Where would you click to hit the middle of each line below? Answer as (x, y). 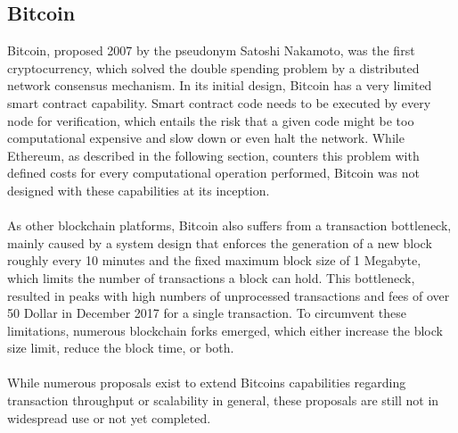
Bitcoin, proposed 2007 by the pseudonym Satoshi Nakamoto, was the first (211, 50)
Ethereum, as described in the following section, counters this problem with (213, 155)
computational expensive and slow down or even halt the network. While (206, 138)
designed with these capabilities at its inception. (139, 190)
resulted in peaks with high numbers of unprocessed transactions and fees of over (229, 295)
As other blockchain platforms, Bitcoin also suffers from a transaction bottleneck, (229, 225)
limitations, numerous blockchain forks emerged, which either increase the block (225, 330)
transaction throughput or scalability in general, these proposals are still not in (223, 400)
